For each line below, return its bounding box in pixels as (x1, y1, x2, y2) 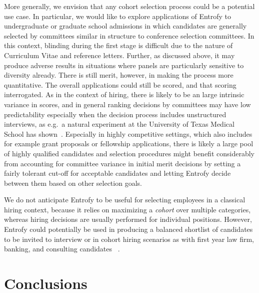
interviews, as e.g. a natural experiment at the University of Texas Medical (4, 119, 234, 129)
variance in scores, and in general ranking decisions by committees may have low (4, 99, 251, 109)
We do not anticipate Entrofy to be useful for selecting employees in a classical (4, 194, 245, 205)
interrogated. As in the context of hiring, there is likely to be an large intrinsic (4, 89, 244, 100)
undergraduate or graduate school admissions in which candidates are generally (4, 21, 247, 31)
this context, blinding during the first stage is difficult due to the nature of (4, 40, 233, 51)
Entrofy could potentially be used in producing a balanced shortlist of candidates (4, 224, 253, 234)
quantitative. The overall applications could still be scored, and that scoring (4, 79, 236, 90)
